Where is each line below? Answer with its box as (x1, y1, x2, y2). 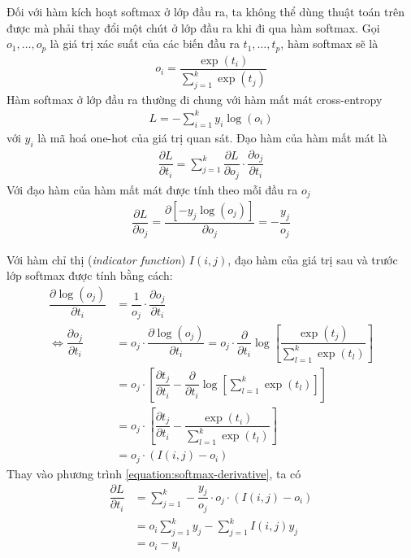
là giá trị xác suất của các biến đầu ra (50, 35, 240, 52)
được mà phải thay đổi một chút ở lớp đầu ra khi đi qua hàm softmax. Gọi (6, 19, 380, 36)
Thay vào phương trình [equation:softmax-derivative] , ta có (6, 464, 301, 482)
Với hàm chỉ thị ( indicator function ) (6, 251, 186, 268)
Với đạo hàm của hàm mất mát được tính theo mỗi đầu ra (6, 181, 298, 198)
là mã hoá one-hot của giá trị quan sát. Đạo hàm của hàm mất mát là (37, 129, 387, 146)
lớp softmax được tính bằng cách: (6, 267, 173, 284)
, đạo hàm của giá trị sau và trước (227, 251, 398, 268)
